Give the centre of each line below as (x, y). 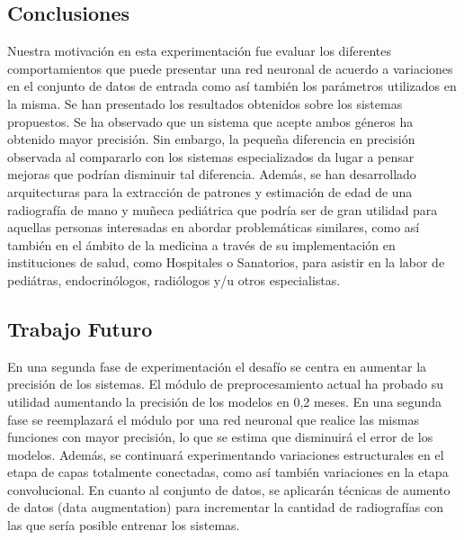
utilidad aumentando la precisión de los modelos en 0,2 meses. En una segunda (224, 401)
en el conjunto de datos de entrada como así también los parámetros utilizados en (232, 86)
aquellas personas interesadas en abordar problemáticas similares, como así (214, 227)
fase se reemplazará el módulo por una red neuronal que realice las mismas (213, 419)
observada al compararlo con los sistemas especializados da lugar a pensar (211, 156)
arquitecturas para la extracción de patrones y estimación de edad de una (210, 191)
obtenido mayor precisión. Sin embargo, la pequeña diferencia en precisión (211, 139)
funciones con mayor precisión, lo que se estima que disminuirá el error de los (220, 437)
